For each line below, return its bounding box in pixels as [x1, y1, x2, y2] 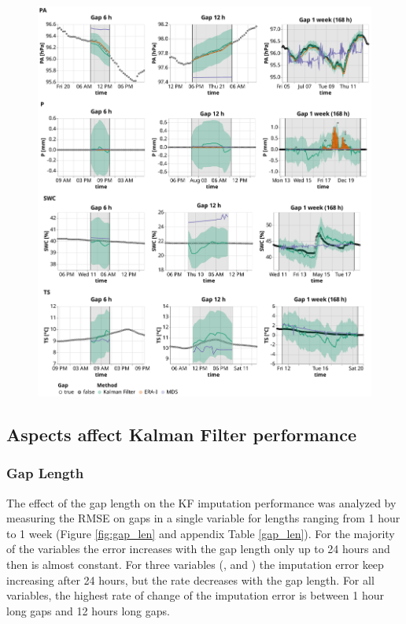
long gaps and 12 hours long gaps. [6, 602, 170, 618]
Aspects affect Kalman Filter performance [6, 422, 357, 447]
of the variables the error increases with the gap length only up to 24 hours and [6, 540, 390, 557]
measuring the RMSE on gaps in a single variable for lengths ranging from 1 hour [6, 510, 400, 526]
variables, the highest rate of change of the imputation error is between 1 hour [6, 587, 384, 604]
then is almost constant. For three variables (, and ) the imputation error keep [6, 556, 384, 573]
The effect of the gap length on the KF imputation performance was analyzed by [6, 494, 397, 511]
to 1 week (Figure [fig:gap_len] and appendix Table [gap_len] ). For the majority [6, 525, 395, 541]
